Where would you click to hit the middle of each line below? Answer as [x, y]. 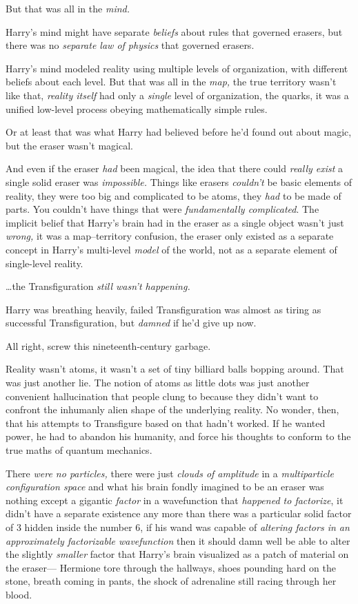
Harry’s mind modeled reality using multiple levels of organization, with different [177, 68]
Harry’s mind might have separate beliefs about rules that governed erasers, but [174, 31]
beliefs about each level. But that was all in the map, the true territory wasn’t [171, 82]
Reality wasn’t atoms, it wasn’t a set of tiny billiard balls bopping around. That [175, 369]
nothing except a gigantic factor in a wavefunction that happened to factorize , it [175, 500]
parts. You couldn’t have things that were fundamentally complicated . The [162, 209]
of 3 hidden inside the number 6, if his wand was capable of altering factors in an [178, 527]
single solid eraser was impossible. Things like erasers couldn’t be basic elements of [179, 181]
